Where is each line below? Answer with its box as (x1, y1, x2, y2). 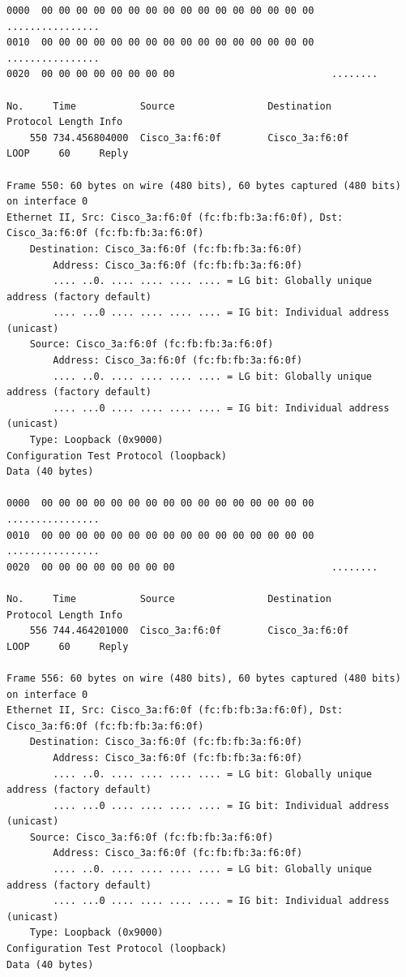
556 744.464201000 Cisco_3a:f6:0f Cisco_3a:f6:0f (29, 625, 349, 637)
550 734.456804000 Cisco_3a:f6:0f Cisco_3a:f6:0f (29, 131, 349, 144)
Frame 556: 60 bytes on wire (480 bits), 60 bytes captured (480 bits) (6, 672, 401, 684)
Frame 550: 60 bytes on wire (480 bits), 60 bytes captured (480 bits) (6, 179, 401, 192)
